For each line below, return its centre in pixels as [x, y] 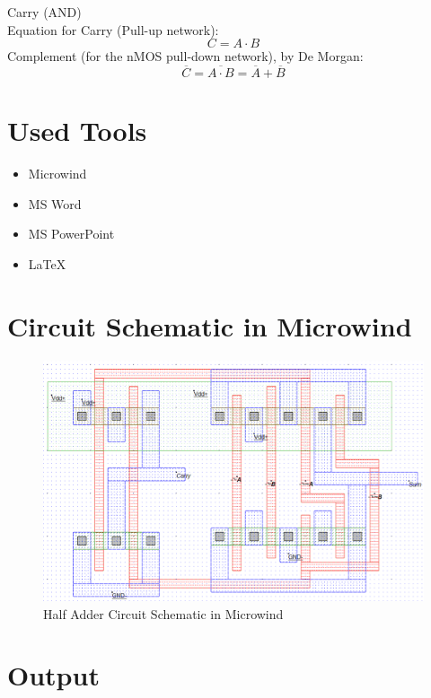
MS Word [55, 203]
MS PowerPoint [71, 234]
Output [53, 675]
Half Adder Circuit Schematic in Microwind [163, 613]
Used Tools [77, 131]
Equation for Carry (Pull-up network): [113, 29]
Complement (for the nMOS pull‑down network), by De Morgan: [185, 56]
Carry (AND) [44, 12]
